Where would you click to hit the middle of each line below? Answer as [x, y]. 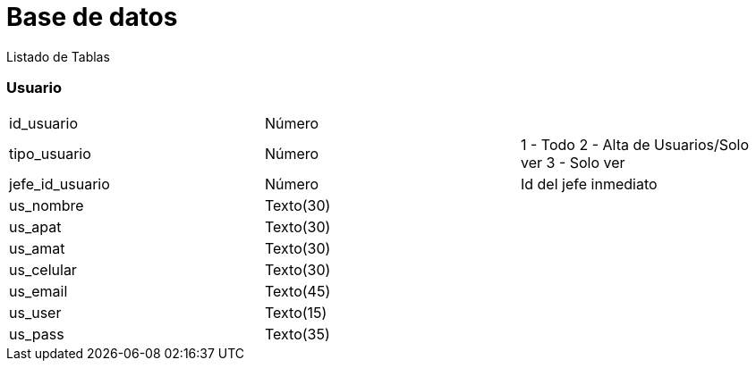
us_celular [43, 269]
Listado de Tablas [58, 56]
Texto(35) [297, 334]
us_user [35, 312]
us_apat [35, 226]
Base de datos [92, 17]
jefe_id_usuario [59, 184]
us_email [38, 291]
